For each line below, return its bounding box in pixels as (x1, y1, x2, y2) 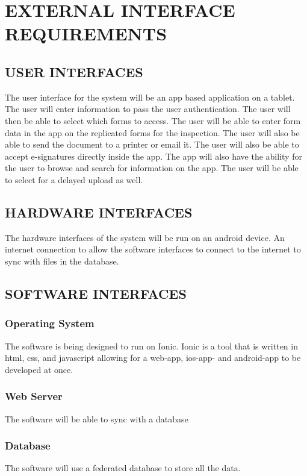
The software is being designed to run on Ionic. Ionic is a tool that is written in (5, 339, 298, 352)
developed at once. (5, 363, 73, 375)
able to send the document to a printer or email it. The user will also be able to (5, 138, 299, 151)
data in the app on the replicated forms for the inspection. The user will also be (5, 126, 300, 139)
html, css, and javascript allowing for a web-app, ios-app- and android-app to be (5, 351, 301, 364)
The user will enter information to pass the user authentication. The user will (5, 102, 291, 115)
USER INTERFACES (5, 62, 143, 81)
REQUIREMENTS (5, 21, 167, 46)
